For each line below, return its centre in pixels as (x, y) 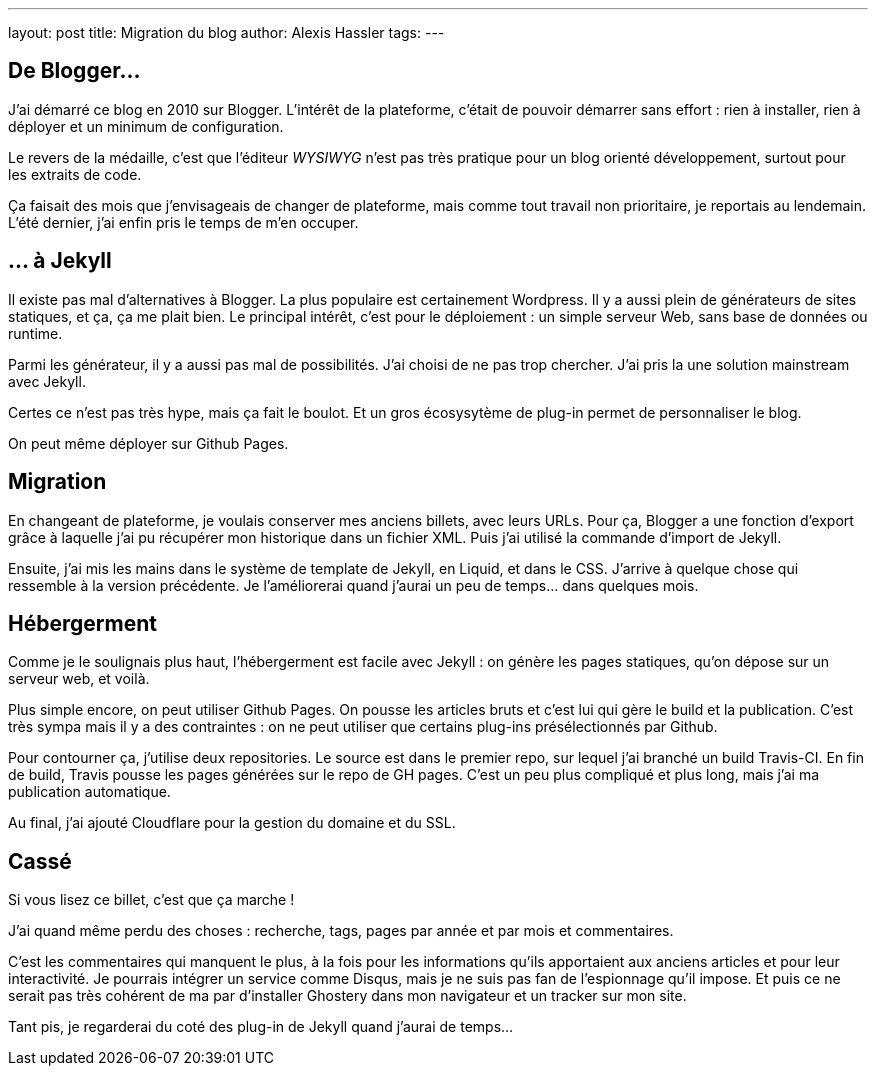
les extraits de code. (75, 174)
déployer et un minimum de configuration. (146, 126)
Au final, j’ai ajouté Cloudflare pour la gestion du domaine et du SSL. (232, 823)
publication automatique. (89, 792)
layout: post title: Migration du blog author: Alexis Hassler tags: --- (226, 32)
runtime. (35, 333)
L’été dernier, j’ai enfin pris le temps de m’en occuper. (183, 222)
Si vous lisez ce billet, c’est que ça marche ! (151, 900)
